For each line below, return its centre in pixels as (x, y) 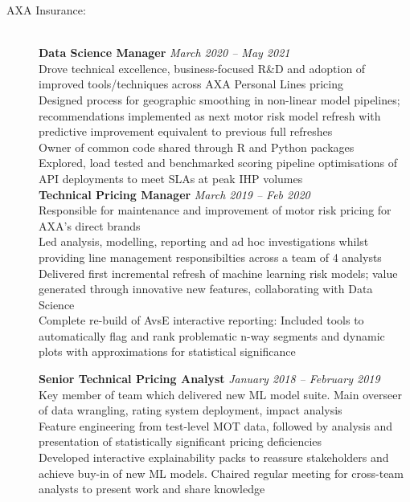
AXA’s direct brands (90, 225)
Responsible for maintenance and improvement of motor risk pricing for (215, 210)
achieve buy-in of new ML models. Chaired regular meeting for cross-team (221, 473)
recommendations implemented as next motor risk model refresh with (210, 115)
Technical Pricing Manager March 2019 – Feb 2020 (174, 194)
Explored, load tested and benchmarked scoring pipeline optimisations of (218, 163)
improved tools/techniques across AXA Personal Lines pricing (191, 84)
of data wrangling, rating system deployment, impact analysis (191, 410)
